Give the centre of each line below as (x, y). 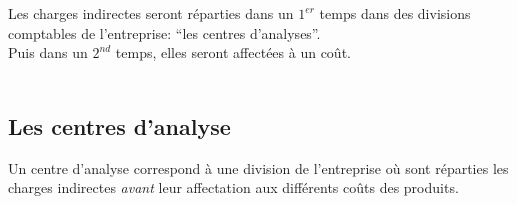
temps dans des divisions (395, 13)
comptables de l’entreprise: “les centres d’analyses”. (164, 32)
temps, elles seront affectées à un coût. (233, 52)
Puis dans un (48, 52)
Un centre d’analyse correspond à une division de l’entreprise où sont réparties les (258, 167)
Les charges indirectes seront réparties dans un (151, 13)
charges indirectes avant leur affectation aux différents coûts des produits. (233, 187)
